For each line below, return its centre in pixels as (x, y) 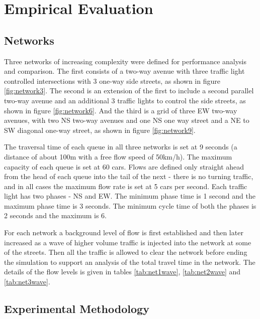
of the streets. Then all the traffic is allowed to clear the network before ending (126, 252)
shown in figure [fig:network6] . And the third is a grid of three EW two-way (121, 110)
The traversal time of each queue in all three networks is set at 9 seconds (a (121, 147)
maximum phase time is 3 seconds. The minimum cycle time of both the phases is (130, 205)
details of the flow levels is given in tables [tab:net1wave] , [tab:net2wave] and (122, 272)
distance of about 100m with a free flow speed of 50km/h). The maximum (118, 156)
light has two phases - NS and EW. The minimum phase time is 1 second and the (130, 196)
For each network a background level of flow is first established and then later (124, 232)
